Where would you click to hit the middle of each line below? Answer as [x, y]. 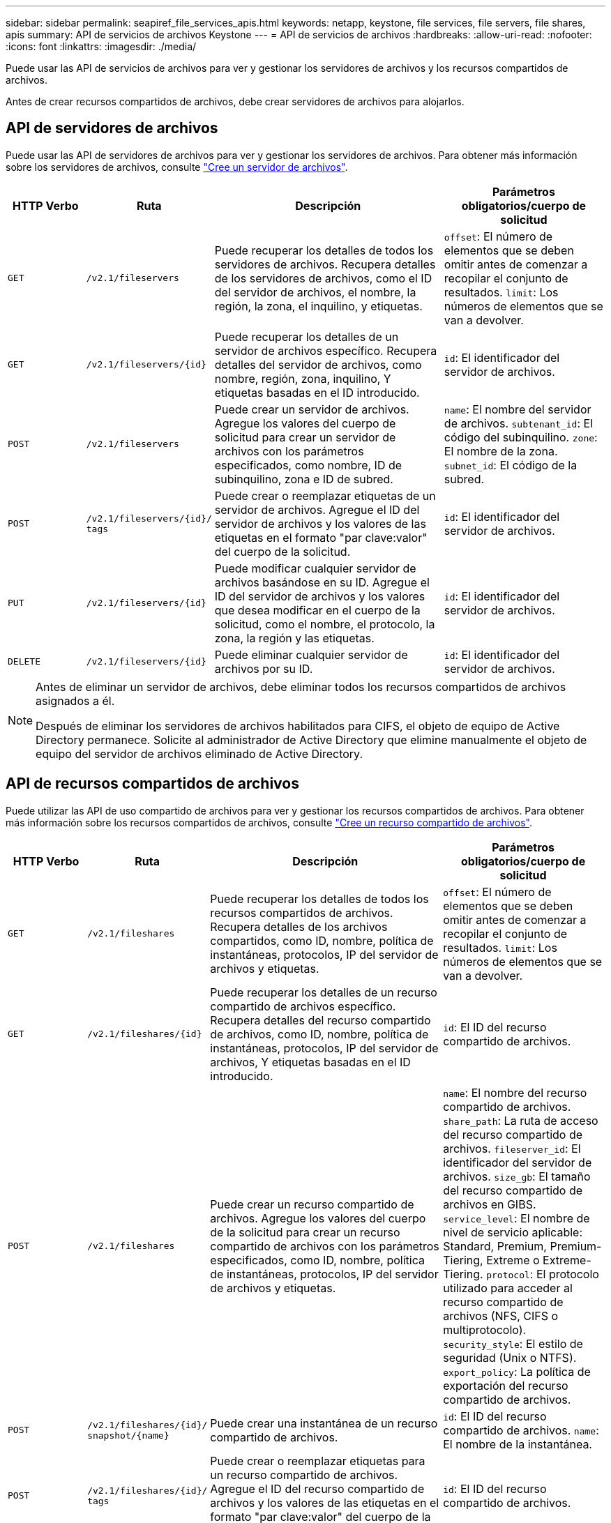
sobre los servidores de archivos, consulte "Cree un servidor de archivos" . [177, 167]
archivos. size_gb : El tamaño [517, 1176]
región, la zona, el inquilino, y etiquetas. [318, 306]
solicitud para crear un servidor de [305, 437]
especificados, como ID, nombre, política [317, 1260]
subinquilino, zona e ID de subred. [304, 479]
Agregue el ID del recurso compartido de [317, 1488]
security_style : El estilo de [513, 1343]
